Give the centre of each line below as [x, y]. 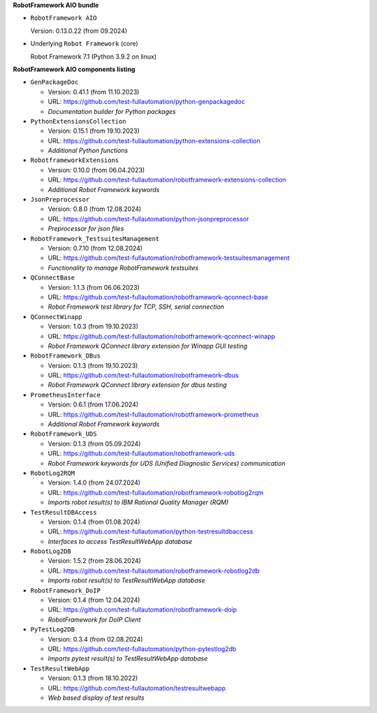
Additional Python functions [88, 151]
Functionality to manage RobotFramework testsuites [123, 267]
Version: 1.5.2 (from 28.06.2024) [95, 561]
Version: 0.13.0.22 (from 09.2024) [79, 31]
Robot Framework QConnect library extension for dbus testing [137, 385]
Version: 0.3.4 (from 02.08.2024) [95, 639]
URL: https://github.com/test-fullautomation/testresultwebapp [137, 688]
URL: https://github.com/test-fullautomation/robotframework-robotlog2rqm [156, 492]
